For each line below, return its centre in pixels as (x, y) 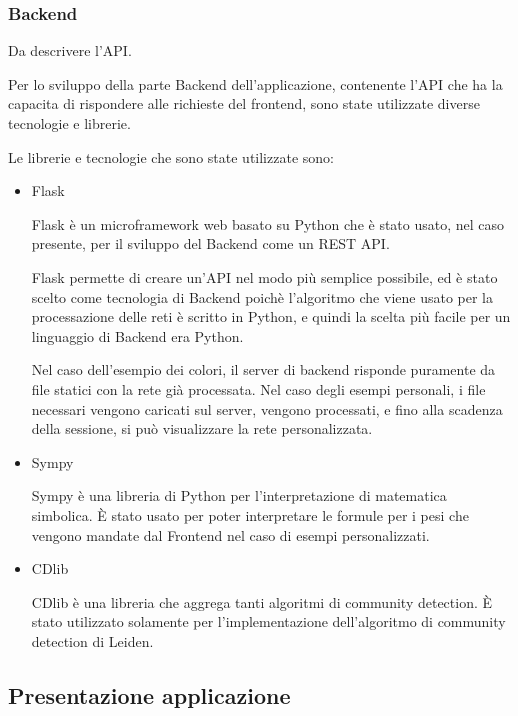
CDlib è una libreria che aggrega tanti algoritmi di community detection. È (262, 601)
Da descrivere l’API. (70, 50)
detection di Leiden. (92, 640)
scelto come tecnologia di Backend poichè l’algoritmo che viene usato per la (262, 296)
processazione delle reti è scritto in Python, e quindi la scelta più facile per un (271, 316)
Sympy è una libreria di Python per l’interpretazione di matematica (239, 495)
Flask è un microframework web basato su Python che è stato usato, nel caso (268, 223)
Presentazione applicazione (149, 694)
